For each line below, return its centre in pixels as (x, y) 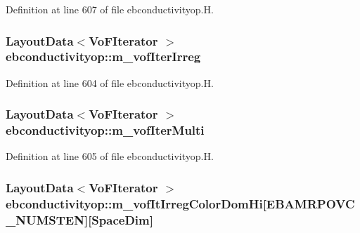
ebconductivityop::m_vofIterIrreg (103, 56)
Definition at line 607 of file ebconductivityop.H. (110, 9)
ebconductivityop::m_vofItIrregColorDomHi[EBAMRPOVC (180, 203)
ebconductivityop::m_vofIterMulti (105, 130)
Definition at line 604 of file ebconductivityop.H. (110, 82)
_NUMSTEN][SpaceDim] (79, 219)
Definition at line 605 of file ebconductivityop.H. (110, 156)
